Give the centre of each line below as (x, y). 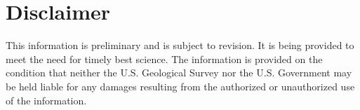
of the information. (46, 100)
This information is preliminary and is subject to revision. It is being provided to (180, 45)
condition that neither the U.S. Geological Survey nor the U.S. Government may (179, 73)
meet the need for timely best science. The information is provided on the (164, 59)
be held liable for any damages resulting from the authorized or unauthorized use (180, 86)
